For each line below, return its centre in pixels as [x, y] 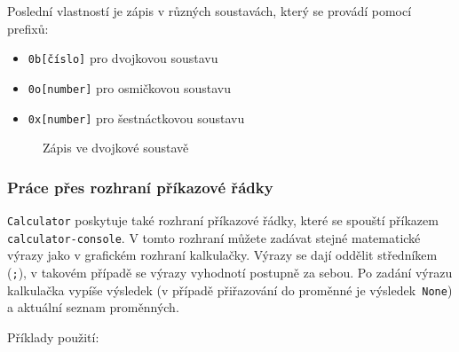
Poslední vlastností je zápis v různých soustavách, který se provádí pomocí [210, 11]
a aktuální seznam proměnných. [93, 307]
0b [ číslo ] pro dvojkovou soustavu [123, 58]
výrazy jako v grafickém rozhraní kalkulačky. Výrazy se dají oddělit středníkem [222, 255]
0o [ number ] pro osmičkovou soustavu [130, 87]
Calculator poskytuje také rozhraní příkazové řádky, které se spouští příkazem [223, 219]
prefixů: [28, 28]
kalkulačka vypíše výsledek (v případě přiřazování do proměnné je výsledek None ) [230, 289]
